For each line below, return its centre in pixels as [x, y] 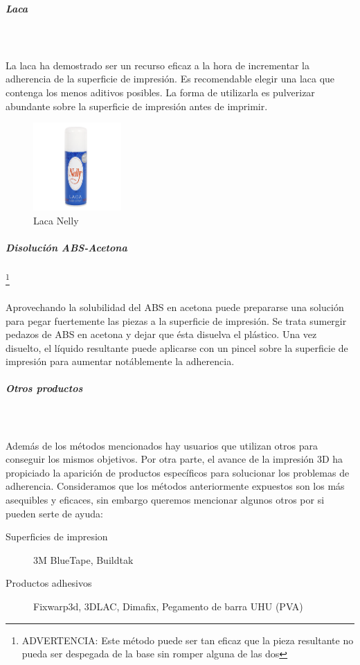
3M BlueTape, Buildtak [83, 559]
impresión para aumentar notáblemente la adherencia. [120, 361]
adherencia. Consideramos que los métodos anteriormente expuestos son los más [175, 486]
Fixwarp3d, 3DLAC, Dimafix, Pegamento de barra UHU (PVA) [168, 606]
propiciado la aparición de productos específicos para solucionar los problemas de [178, 472]
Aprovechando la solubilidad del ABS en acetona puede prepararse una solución [175, 307]
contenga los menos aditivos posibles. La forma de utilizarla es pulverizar [160, 92]
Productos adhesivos [49, 583]
